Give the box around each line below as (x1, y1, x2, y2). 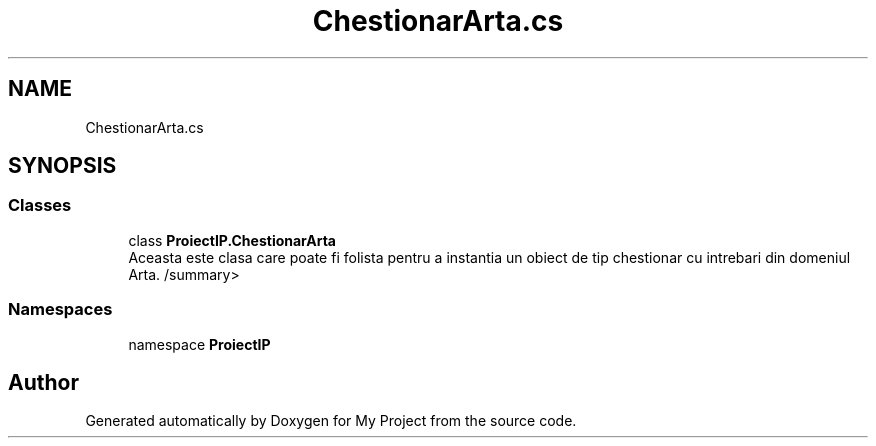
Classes (8, 195, 72, 216)
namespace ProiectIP (128, 335, 271, 353)
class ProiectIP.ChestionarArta (128, 231, 336, 249)
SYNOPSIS (8, 153, 117, 179)
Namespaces (8, 299, 113, 320)
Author (8, 369, 79, 395)
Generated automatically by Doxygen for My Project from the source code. (85, 412, 577, 430)
